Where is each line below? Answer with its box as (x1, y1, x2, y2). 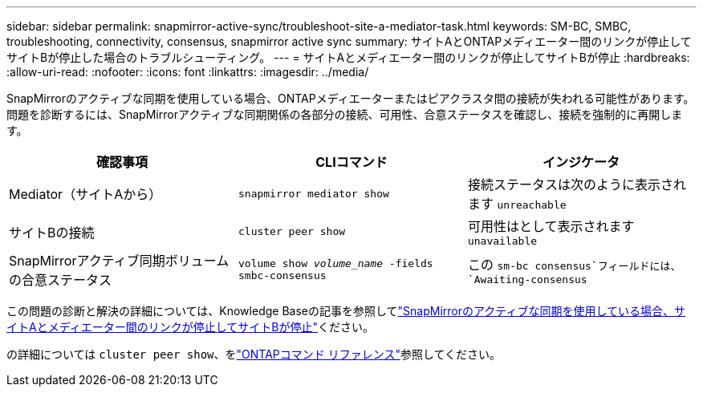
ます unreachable (467, 196, 567, 212)
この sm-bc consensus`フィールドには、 (467, 256, 681, 273)
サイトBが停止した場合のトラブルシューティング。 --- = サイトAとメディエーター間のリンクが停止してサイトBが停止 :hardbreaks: (6, 51, 690, 64)
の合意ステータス (9, 272, 112, 288)
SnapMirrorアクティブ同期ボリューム (9, 253, 230, 269)
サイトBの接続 (9, 224, 95, 241)
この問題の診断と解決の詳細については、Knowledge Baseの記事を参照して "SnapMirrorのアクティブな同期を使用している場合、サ (6, 304, 686, 318)
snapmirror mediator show (238, 187, 389, 200)
